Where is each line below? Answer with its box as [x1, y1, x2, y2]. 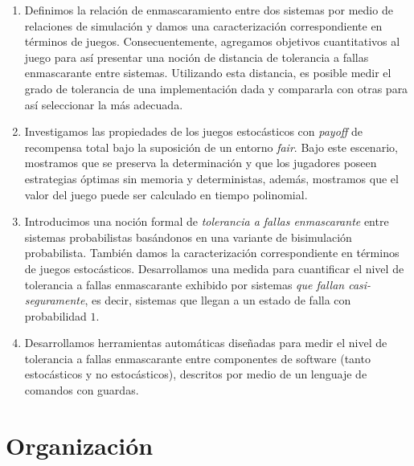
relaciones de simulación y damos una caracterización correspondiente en [24, 17, 383, 34]
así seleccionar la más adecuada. [24, 96, 183, 112]
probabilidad [24, 307, 87, 324]
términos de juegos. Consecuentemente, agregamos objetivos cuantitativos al [24, 33, 400, 50]
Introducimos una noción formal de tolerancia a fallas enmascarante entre [24, 213, 389, 230]
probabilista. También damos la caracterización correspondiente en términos [24, 244, 400, 261]
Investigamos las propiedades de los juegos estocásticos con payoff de [24, 123, 363, 140]
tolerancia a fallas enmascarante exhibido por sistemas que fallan [24, 276, 345, 292]
